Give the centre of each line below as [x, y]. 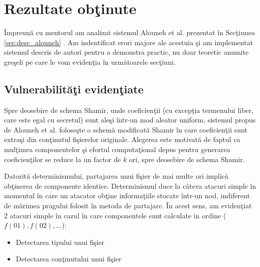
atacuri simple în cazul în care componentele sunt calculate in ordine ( [118, 215]
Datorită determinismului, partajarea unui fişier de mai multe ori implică [116, 176]
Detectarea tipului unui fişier [60, 242]
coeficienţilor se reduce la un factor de [62, 159]
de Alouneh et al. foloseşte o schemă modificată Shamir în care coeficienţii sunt [126, 129]
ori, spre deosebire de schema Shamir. [187, 159]
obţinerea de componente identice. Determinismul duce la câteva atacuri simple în [130, 185]
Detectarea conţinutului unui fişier [69, 259]
